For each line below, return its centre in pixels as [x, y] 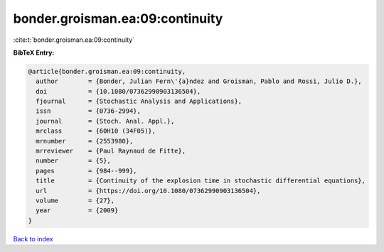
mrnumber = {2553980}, [85, 141]
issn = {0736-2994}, [89, 111]
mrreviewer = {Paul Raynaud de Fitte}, [111, 151]
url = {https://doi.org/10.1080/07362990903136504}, [148, 191]
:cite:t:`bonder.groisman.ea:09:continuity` [74, 40]
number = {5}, [74, 161]
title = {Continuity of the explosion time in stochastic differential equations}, [201, 181]
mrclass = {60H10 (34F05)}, [96, 131]
